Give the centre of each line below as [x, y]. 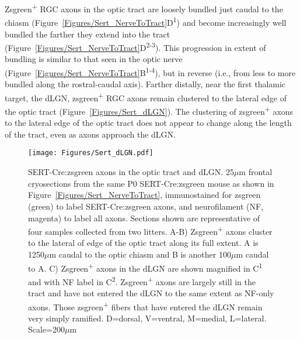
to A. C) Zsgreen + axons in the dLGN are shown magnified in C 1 [145, 267]
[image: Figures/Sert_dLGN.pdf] [91, 153]
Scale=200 [46, 329]
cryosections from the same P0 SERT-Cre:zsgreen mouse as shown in [151, 183]
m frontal [256, 172]
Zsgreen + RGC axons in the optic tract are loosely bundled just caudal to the [144, 8]
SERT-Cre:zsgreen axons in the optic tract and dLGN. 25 [131, 172]
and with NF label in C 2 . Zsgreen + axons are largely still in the [142, 280]
